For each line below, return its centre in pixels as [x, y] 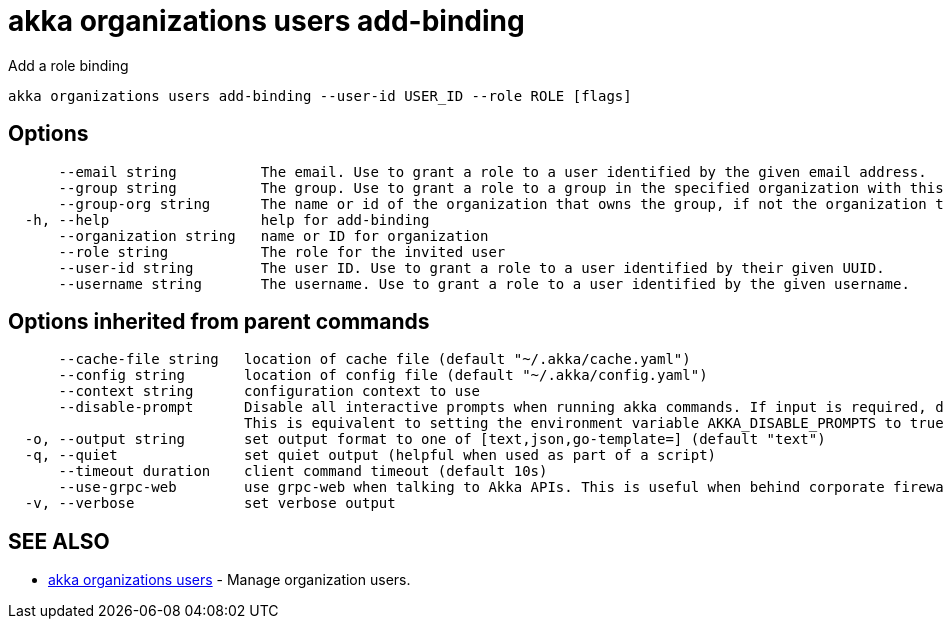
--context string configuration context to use [269, 391]
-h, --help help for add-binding [227, 219]
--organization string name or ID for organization [273, 235]
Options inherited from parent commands [219, 322]
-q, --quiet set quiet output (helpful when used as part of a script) [370, 455]
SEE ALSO [59, 541]
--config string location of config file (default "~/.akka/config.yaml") [383, 375]
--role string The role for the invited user [282, 251]
